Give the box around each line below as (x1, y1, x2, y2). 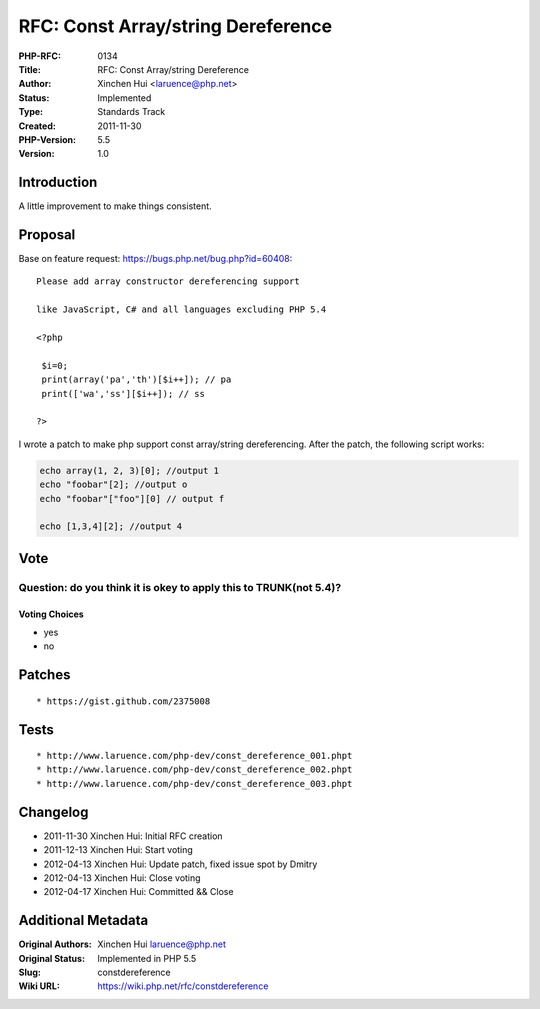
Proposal (18, 226, 76, 243)
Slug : (18, 966, 42, 979)
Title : (18, 63, 42, 75)
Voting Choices (18, 608, 84, 620)
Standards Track (97, 106, 166, 118)
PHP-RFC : (18, 50, 62, 62)
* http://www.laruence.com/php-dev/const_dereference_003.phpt (36, 778, 353, 789)
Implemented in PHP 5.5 (97, 952, 197, 964)
